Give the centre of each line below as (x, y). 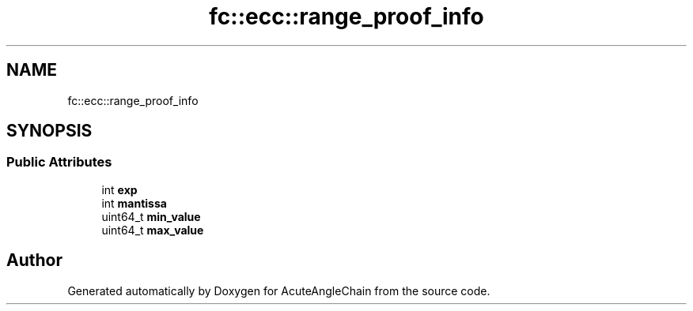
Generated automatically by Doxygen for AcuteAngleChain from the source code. (279, 290)
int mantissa (134, 203)
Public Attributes (59, 162)
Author (34, 260)
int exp (119, 189)
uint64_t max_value (153, 230)
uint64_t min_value (151, 216)
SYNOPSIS (49, 131)
